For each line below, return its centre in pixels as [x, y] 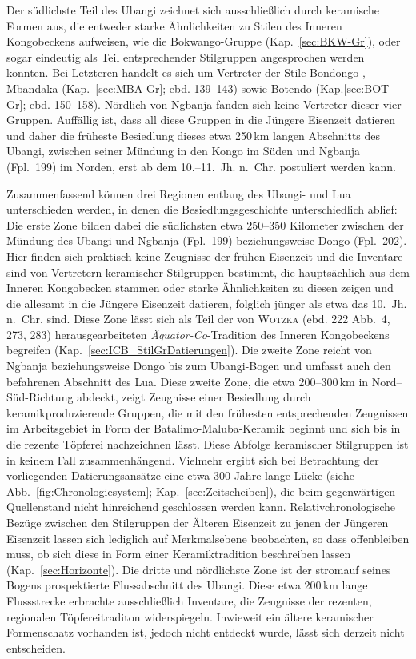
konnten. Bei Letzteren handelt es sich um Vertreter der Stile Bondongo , [186, 72]
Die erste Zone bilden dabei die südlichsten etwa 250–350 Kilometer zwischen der [205, 224]
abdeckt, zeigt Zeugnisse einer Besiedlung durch [194, 397]
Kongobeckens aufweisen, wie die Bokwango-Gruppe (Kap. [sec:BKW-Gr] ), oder [204, 41]
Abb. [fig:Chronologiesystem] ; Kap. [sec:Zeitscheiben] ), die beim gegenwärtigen [201, 491]
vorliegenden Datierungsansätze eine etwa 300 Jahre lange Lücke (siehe [180, 475]
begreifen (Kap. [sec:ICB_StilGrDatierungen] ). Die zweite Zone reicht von [189, 350]
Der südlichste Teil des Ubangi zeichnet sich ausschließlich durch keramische [193, 10]
